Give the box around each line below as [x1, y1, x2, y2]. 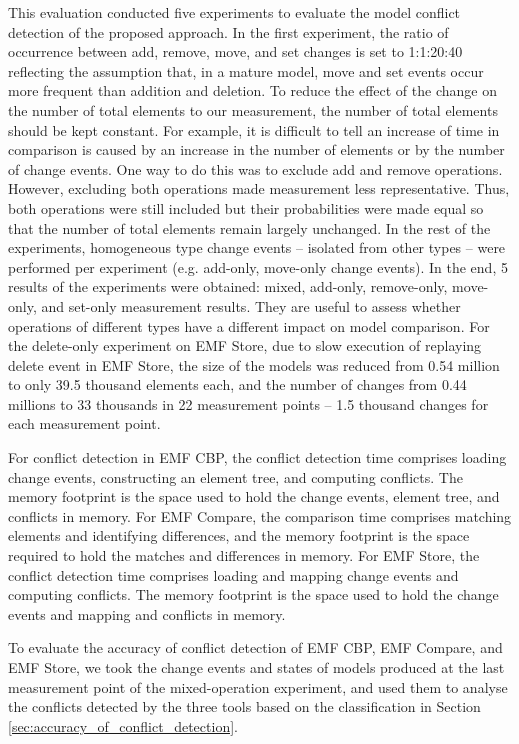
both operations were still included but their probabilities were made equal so [8, 197, 484, 218]
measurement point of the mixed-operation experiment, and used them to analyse [8, 676, 508, 697]
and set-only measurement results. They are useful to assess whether [41, 295, 461, 316]
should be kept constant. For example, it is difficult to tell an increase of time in [8, 119, 500, 140]
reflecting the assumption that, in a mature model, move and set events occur [8, 60, 484, 81]
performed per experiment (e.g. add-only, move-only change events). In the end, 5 [8, 256, 508, 277]
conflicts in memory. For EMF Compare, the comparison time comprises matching [8, 505, 512, 526]
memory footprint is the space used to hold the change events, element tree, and [8, 486, 500, 507]
